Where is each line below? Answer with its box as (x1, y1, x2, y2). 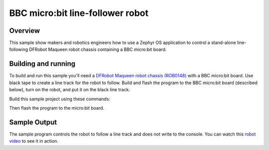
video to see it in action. (9, 138, 58, 144)
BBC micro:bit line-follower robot (9, 7, 149, 18)
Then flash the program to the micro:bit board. (9, 105, 105, 111)
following (9, 46, 28, 52)
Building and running (9, 60, 76, 68)
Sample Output (9, 118, 57, 127)
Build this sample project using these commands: (9, 96, 111, 102)
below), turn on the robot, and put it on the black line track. (9, 87, 131, 93)
